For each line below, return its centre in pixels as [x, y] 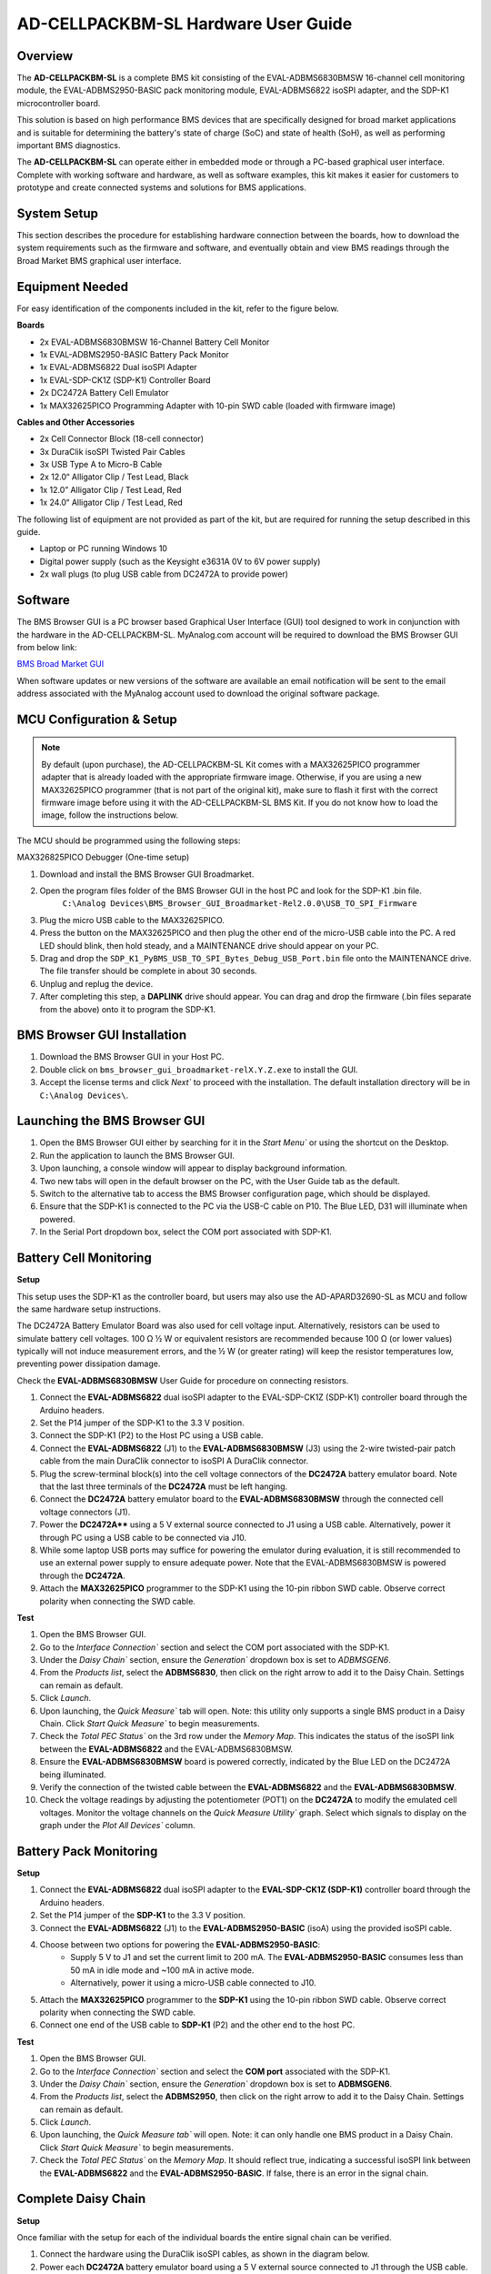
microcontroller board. [59, 103]
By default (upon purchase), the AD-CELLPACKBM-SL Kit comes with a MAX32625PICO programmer [231, 764]
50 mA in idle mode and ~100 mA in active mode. [162, 1970]
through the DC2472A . [83, 1575]
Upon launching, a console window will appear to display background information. [193, 1168]
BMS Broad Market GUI [60, 664]
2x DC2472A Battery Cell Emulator [104, 393]
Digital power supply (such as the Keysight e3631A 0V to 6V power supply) [180, 561]
